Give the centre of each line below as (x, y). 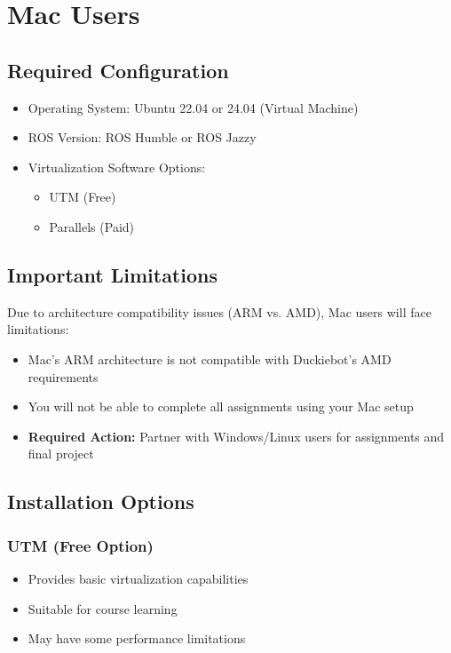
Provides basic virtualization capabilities (138, 578)
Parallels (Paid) (92, 226)
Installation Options (101, 502)
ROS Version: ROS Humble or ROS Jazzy (142, 137)
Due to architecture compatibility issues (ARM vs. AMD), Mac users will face (219, 311)
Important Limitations (112, 274)
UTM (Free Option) (80, 545)
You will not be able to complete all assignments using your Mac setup (221, 406)
